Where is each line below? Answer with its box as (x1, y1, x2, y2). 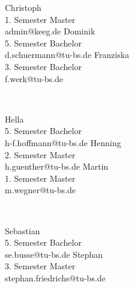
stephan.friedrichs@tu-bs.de (5, 271, 106, 284)
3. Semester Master (5, 260, 76, 272)
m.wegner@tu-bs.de (5, 184, 76, 196)
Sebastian (5, 224, 40, 237)
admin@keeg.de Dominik (5, 25, 96, 37)
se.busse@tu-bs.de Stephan (5, 248, 103, 260)
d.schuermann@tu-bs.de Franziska (5, 48, 130, 61)
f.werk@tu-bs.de (5, 72, 63, 85)
